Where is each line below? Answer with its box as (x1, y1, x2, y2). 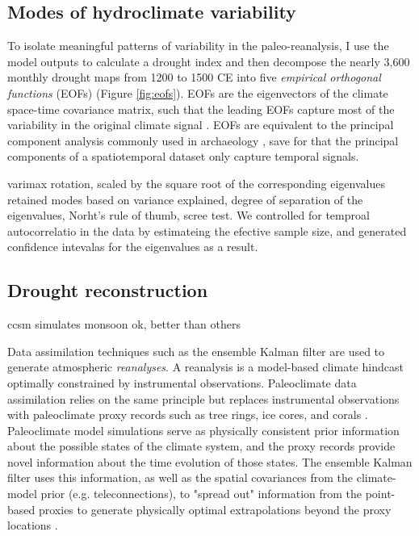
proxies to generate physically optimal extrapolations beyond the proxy (38, 500, 392, 517)
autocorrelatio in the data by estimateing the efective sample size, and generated (7, 222, 407, 239)
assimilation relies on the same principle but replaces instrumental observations (7, 390, 400, 407)
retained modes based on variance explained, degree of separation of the (7, 191, 363, 207)
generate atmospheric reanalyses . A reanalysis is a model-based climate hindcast (7, 358, 404, 375)
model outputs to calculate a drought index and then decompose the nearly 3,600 (7, 52, 410, 69)
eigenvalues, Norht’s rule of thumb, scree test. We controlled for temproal (7, 207, 370, 224)
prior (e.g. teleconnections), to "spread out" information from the (40, 485, 362, 502)
